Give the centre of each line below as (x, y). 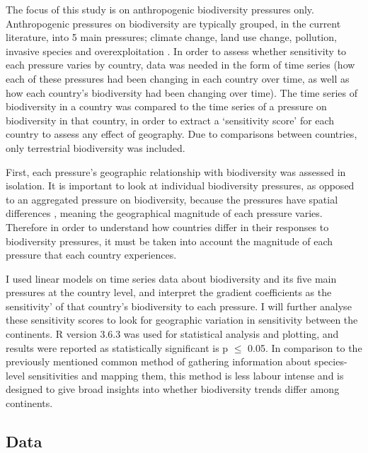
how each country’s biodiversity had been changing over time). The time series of (182, 92)
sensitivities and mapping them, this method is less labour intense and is (186, 375)
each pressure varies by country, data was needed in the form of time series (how (180, 65)
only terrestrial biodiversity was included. (96, 147)
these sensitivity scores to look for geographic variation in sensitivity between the (182, 320)
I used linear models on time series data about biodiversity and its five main (171, 278)
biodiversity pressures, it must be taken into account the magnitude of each (169, 241)
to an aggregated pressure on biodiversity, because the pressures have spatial (172, 199)
